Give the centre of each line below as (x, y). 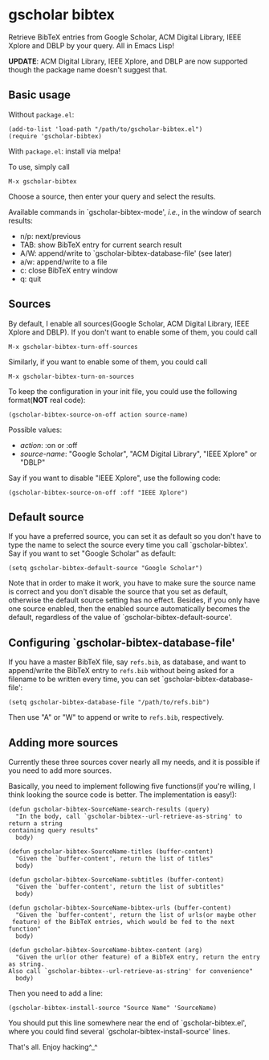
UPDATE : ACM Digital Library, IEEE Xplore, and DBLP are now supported (128, 61)
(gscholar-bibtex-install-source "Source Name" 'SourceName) (113, 1008)
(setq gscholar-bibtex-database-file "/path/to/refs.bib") (109, 703)
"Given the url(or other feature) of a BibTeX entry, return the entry (138, 957)
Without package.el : (41, 114)
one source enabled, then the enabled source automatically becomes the (129, 609)
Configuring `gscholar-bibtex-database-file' (122, 642)
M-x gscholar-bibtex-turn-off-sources (73, 347)
